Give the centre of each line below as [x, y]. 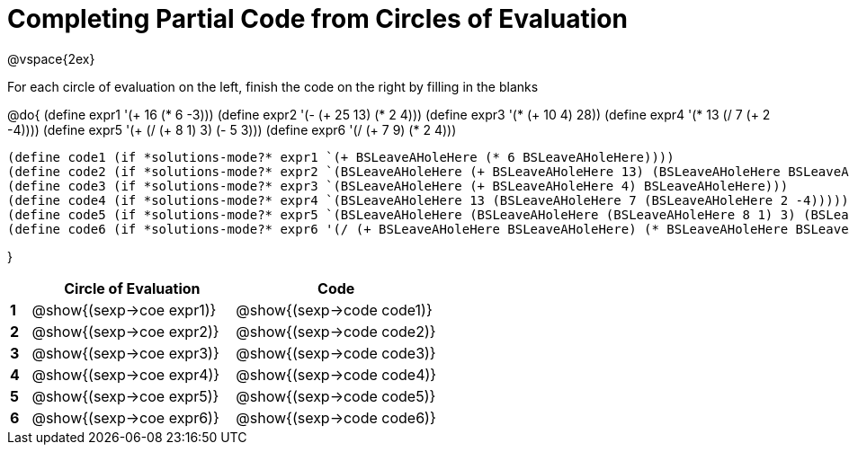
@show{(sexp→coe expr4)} [126, 374]
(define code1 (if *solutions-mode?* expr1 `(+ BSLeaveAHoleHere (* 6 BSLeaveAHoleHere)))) [341, 157]
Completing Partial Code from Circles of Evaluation [317, 19]
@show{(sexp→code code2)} [336, 331]
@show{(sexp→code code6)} [336, 417]
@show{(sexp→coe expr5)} [125, 396]
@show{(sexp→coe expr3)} [125, 353]
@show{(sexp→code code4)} [336, 374]
